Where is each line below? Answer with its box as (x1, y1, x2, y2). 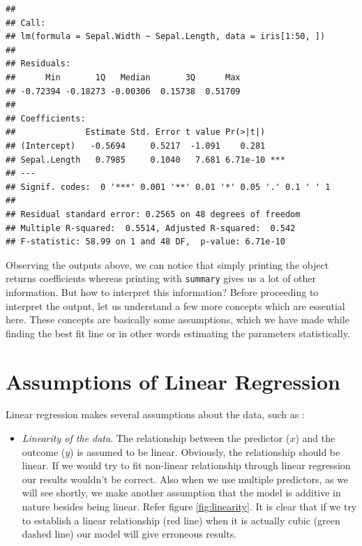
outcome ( (22, 444, 66, 459)
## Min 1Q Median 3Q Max (6, 72, 241, 82)
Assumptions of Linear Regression (6, 367, 340, 395)
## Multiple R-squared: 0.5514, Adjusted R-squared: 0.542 (6, 223, 296, 233)
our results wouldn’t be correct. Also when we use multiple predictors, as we (22, 471, 349, 486)
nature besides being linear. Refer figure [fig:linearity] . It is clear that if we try (22, 499, 357, 513)
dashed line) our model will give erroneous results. (22, 526, 237, 541)
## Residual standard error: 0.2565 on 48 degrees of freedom (6, 209, 301, 219)
